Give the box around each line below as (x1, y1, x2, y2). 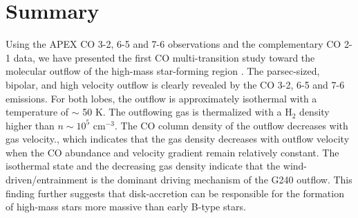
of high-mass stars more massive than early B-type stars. (6, 199, 246, 214)
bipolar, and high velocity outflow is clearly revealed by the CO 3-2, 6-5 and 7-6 (6, 77, 345, 91)
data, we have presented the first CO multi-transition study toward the (13, 50, 315, 64)
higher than (6, 118, 55, 132)
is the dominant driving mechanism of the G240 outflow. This (91, 172, 352, 187)
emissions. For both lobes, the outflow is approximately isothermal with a (6, 91, 317, 105)
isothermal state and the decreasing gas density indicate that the (6, 158, 281, 173)
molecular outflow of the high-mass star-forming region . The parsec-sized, (6, 64, 320, 78)
